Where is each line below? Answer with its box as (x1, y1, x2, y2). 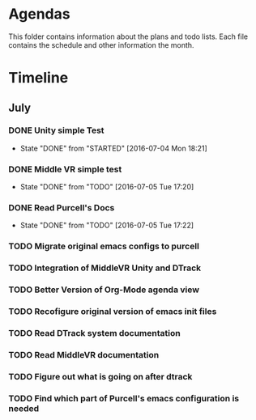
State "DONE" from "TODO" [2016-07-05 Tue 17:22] (19, 220, 194, 231)
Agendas (8, 5, 70, 23)
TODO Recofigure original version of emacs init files (8, 306, 217, 317)
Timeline (8, 69, 69, 87)
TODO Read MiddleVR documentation (8, 349, 160, 360)
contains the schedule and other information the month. (8, 40, 194, 49)
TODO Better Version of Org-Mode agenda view (8, 284, 200, 295)
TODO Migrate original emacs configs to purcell (8, 240, 200, 252)
